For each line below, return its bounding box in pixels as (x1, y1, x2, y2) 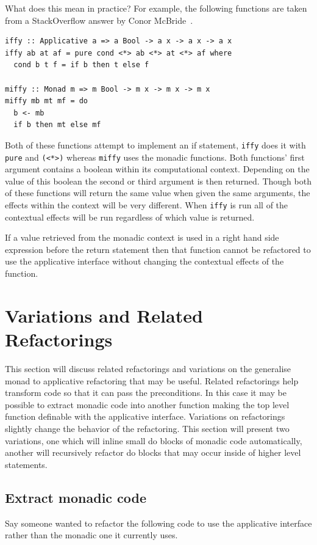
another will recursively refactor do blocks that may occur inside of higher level (5, 446, 301, 459)
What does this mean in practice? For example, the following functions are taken (5, 2, 307, 14)
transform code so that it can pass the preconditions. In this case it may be (5, 386, 287, 399)
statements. (5, 458, 48, 470)
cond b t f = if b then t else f (13, 60, 149, 70)
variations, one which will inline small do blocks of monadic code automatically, (5, 434, 302, 447)
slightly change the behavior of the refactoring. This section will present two (5, 422, 290, 434)
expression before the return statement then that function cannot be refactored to (5, 243, 311, 255)
